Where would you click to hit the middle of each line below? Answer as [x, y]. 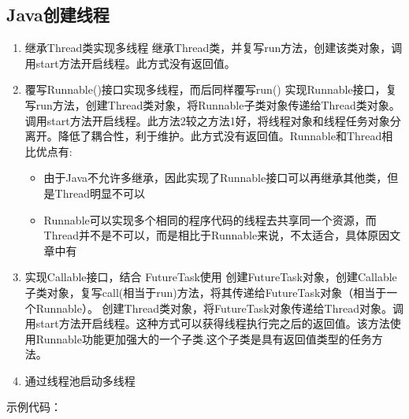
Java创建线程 [58, 15]
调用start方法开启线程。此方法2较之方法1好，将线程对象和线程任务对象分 [213, 120]
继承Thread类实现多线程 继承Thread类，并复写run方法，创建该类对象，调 [214, 48]
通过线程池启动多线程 [80, 380]
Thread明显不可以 [100, 193]
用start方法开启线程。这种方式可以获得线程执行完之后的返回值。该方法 [207, 323]
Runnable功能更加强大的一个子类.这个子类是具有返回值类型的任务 [204, 338]
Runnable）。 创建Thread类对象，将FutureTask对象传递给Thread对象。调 [219, 308]
